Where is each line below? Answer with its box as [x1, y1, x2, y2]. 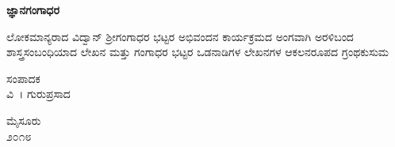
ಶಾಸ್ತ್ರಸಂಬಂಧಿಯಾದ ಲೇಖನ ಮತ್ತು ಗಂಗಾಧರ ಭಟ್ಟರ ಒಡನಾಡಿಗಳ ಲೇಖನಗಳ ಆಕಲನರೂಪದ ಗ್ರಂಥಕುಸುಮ [6, 43, 389, 60]
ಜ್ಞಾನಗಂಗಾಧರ [6, 2, 59, 17]
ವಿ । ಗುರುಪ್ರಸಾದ [6, 85, 71, 102]
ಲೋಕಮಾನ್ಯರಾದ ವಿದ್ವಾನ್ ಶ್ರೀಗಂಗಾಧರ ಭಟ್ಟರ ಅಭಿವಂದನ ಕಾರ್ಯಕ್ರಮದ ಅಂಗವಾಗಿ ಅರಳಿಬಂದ [6, 28, 354, 44]
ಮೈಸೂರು [6, 111, 41, 128]
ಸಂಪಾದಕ [6, 70, 40, 86]
